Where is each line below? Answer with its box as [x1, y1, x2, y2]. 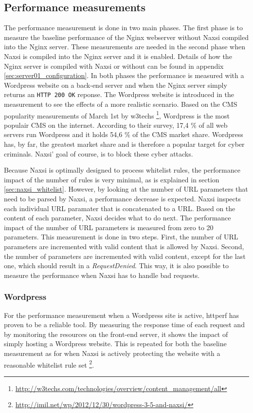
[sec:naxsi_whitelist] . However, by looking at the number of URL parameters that [4, 184, 248, 194]
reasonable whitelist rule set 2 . [4, 358, 94, 370]
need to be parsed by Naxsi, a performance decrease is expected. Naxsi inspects [4, 194, 241, 204]
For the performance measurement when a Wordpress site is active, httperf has [4, 310, 239, 320]
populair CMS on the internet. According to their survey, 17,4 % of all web [4, 119, 228, 130]
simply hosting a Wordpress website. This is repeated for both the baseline [4, 338, 227, 349]
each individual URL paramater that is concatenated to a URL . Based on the [4, 203, 235, 213]
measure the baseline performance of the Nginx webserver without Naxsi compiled [4, 32, 249, 42]
